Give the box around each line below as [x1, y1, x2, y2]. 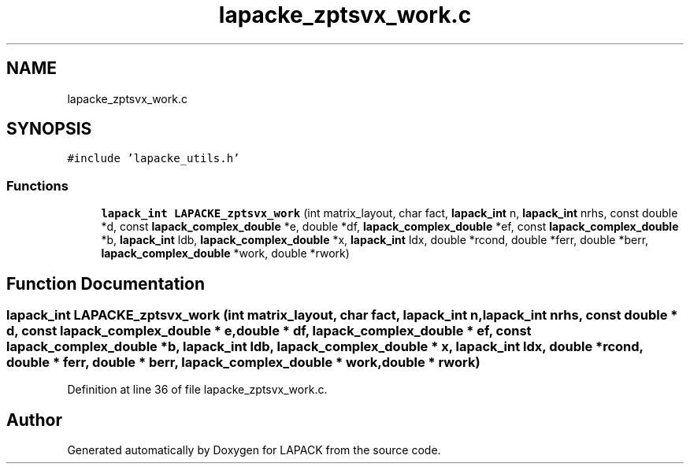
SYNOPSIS [6, 119, 92, 139]
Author [6, 409, 62, 430]
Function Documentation [6, 273, 205, 294]
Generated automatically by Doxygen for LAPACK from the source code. [67, 443, 441, 457]
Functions [6, 177, 69, 194]
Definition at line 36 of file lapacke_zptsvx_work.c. [67, 383, 328, 397]
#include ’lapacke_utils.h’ [67, 152, 240, 165]
